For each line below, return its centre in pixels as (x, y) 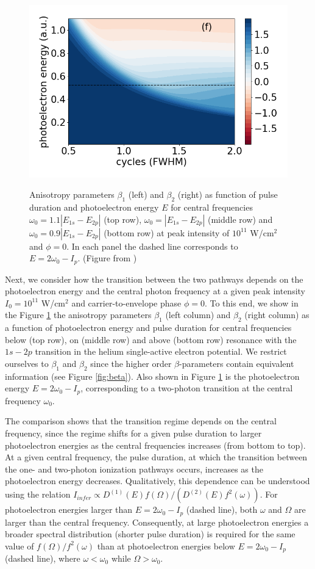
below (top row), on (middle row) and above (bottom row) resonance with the (151, 339)
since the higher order (131, 364)
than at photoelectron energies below (166, 545)
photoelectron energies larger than (69, 509)
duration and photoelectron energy (94, 207)
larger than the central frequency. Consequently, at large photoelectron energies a (157, 522)
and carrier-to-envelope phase (126, 303)
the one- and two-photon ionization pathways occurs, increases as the (134, 469)
